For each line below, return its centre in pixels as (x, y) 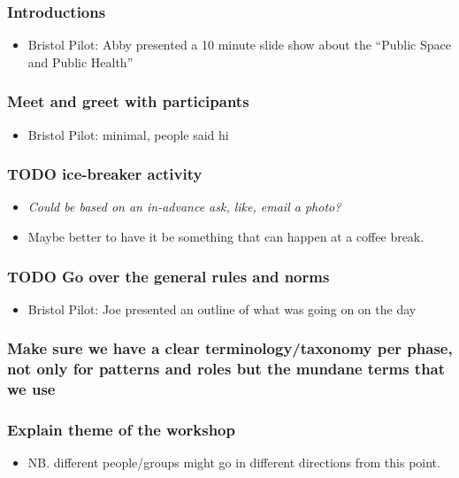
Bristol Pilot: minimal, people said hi (128, 134)
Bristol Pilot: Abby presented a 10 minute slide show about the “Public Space (239, 45)
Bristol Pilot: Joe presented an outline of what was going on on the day (222, 308)
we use (31, 389)
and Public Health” (80, 62)
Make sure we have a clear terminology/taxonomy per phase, (230, 348)
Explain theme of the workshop (121, 430)
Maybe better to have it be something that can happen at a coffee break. (226, 237)
